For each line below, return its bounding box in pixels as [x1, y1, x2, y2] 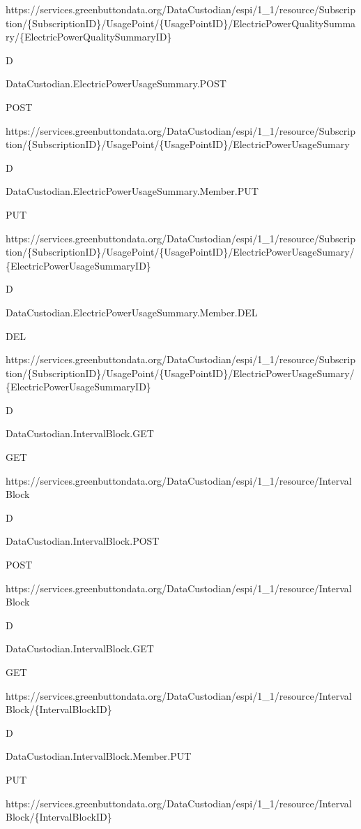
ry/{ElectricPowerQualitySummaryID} [6, 29, 172, 44]
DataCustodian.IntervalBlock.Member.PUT [6, 749, 192, 763]
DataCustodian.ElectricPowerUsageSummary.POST [6, 76, 226, 91]
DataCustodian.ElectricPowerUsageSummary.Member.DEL [6, 305, 258, 319]
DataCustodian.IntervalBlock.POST [6, 534, 160, 548]
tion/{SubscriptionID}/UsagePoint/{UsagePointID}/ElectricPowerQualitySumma [6, 15, 356, 30]
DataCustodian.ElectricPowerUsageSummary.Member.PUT [6, 184, 259, 198]
